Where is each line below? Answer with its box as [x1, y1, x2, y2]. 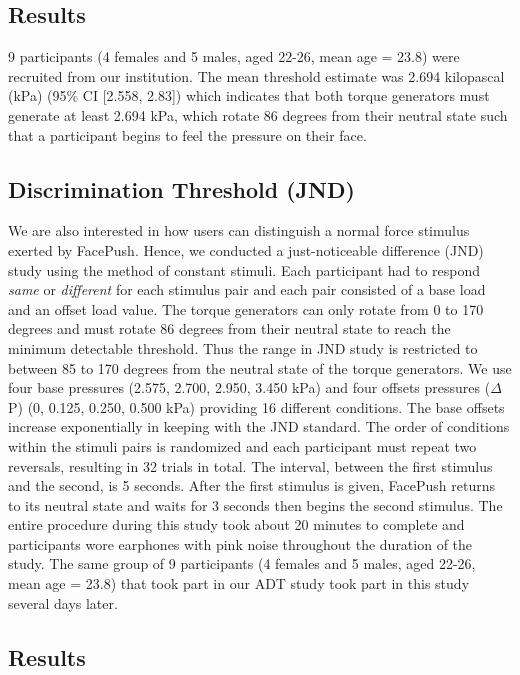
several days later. [8, 592, 118, 613]
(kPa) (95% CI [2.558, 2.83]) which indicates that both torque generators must [8, 85, 490, 106]
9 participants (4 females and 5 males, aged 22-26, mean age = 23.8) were [8, 46, 460, 67]
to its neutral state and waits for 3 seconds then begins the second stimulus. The [8, 494, 503, 515]
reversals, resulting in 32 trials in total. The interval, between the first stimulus [8, 455, 493, 476]
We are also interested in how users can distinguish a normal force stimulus [8, 220, 470, 241]
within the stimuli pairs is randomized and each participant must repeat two [8, 435, 477, 456]
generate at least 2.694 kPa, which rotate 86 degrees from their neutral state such [8, 104, 508, 125]
